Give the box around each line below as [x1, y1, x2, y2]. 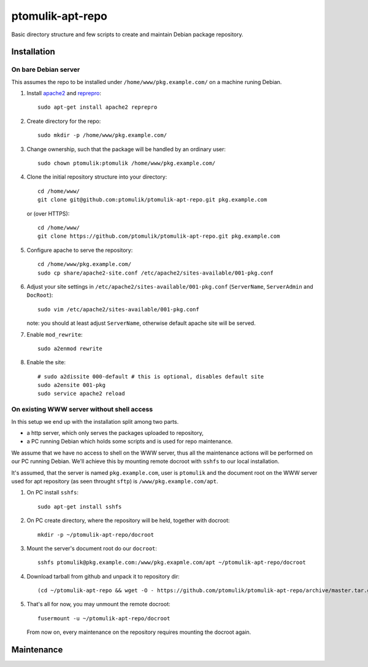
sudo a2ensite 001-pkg [37, 381, 106, 389]
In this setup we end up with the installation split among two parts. [11, 418, 179, 425]
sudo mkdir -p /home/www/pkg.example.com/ [37, 132, 167, 139]
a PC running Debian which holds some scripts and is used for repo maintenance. [26, 438, 233, 445]
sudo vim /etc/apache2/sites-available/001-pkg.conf [37, 306, 199, 313]
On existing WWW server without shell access [11, 405, 153, 414]
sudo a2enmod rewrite [37, 345, 102, 352]
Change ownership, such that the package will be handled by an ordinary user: [26, 145, 226, 153]
